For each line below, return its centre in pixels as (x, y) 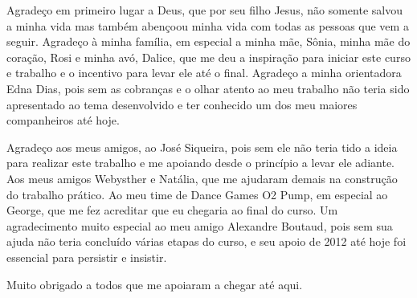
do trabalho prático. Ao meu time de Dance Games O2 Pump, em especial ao (197, 194)
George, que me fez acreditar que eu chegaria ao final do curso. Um (172, 210)
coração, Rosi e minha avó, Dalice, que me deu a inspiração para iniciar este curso (208, 57)
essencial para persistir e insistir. (87, 257)
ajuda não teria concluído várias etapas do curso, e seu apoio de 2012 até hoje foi (206, 241)
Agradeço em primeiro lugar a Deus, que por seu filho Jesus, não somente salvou (204, 10)
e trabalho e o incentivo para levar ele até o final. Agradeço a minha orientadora (204, 73)
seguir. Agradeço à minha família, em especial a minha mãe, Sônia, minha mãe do (208, 41)
